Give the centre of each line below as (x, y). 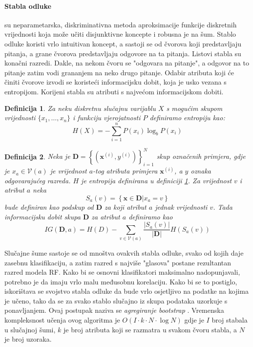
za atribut (106, 216)
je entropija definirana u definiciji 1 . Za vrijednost (157, 180)
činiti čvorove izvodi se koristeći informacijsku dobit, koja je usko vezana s (116, 82)
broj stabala (230, 320)
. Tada (223, 206)
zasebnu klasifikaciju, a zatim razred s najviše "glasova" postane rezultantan (118, 262)
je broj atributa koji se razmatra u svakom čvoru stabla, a (150, 329)
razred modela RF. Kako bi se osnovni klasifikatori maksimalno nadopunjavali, (122, 272)
